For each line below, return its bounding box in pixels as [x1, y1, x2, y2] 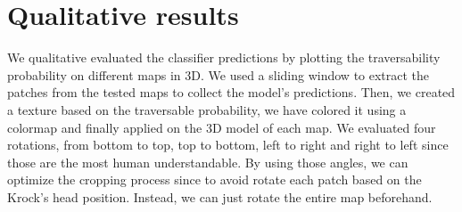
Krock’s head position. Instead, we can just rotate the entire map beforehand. [7, 187, 433, 206]
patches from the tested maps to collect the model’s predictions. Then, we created [7, 83, 456, 102]
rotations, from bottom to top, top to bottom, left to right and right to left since [7, 135, 449, 154]
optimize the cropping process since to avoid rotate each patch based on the [7, 170, 422, 189]
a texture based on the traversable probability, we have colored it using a [7, 100, 407, 118]
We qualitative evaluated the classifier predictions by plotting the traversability [7, 48, 441, 67]
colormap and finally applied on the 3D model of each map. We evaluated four [7, 118, 436, 136]
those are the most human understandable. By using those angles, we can [7, 152, 408, 171]
